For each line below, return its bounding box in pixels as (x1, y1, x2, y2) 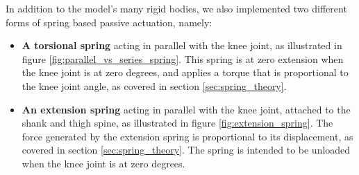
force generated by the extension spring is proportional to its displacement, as (22, 129, 353, 143)
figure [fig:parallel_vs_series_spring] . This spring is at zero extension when (22, 51, 344, 66)
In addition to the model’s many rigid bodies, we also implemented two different (6, 1, 347, 15)
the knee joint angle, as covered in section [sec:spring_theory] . (22, 78, 287, 93)
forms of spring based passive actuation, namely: (6, 15, 212, 29)
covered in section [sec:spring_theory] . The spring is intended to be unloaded (22, 142, 351, 157)
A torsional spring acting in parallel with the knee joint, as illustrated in (22, 38, 342, 53)
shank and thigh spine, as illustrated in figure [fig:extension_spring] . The (22, 116, 333, 130)
